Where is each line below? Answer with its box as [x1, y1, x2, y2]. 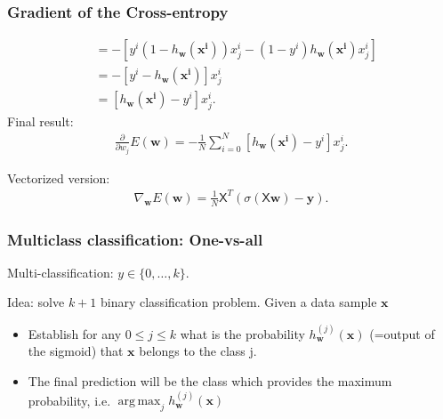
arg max [117, 395, 161, 408]
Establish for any [28, 324, 122, 342]
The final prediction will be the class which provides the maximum [28, 372, 392, 391]
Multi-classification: [7, 262, 114, 281]
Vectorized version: [7, 168, 110, 187]
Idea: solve [7, 293, 65, 311]
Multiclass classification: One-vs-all [7, 228, 263, 250]
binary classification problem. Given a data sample [100, 293, 377, 311]
